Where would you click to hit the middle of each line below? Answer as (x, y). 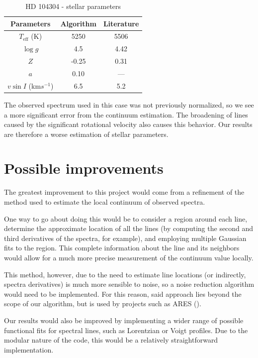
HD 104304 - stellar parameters (73, 6)
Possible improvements (84, 168)
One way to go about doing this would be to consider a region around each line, (126, 218)
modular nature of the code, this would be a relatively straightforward (111, 340)
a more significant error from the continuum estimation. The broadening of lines (126, 114)
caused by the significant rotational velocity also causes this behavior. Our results (128, 124)
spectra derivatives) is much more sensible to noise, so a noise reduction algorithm (129, 284)
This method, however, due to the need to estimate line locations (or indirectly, (125, 274)
